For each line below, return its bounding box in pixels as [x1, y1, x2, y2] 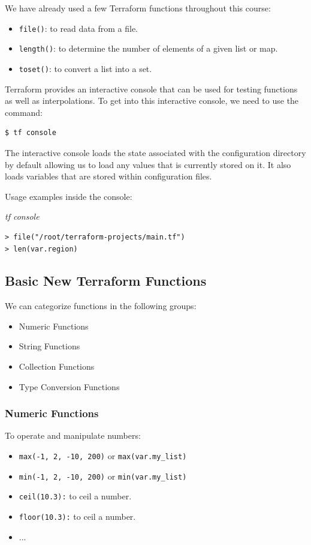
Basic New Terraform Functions [5, 271, 207, 290]
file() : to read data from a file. [19, 22, 138, 34]
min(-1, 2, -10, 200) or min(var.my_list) [19, 469, 187, 482]
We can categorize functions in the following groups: [5, 300, 197, 312]
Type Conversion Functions [19, 380, 120, 393]
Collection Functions [19, 360, 95, 373]
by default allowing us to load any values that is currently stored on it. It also [5, 158, 291, 170]
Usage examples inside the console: [5, 190, 132, 202]
